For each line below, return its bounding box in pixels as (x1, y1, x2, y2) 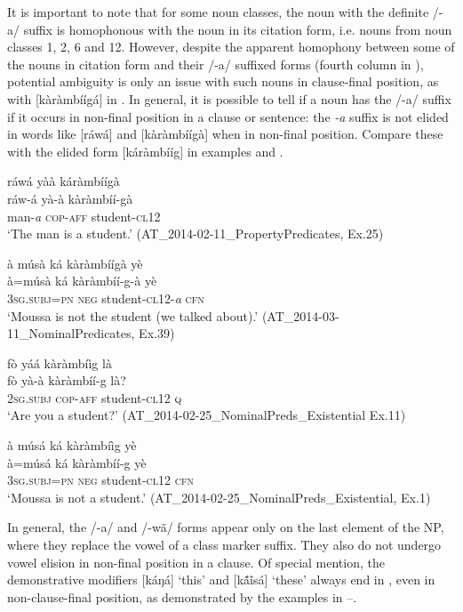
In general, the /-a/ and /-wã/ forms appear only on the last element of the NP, (7, 518, 444, 536)
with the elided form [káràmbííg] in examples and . (7, 141, 283, 160)
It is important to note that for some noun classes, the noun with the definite (7, 3, 429, 20)
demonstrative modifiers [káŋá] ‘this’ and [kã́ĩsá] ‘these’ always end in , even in (7, 570, 435, 589)
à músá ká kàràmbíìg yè (7, 436, 137, 455)
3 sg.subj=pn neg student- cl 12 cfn (7, 471, 194, 489)
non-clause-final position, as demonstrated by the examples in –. (7, 587, 357, 606)
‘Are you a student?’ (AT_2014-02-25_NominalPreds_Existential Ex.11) (7, 406, 406, 424)
